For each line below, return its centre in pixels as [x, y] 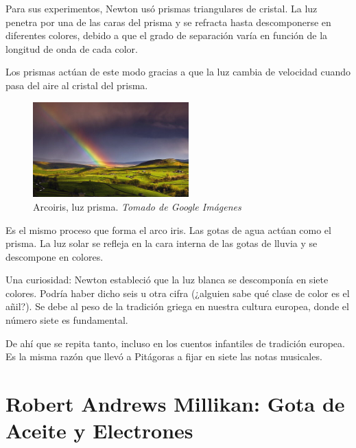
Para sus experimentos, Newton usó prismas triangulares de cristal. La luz [162, 8]
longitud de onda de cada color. [72, 48]
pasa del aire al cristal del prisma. [77, 85]
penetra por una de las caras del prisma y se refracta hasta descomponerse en [168, 22]
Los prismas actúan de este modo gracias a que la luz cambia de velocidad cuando [178, 72]
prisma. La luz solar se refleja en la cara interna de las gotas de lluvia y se [162, 243]
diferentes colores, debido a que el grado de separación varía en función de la [167, 35]
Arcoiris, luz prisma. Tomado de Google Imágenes [137, 206]
